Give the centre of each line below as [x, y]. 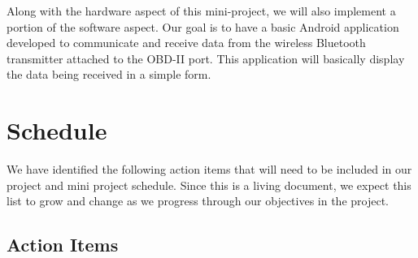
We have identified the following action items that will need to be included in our [209, 169]
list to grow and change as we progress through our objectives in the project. [198, 201]
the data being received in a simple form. [109, 74]
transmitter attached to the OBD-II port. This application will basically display [206, 58]
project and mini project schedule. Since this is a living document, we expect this [209, 185]
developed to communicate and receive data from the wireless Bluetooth [186, 43]
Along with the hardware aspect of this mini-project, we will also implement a [201, 11]
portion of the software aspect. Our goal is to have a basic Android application [203, 26]
